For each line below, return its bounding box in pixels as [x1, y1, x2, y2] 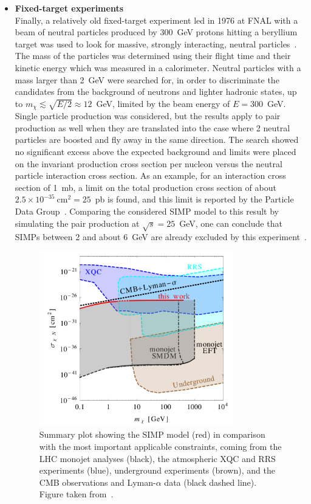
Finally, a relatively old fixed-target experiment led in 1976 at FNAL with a [15, 13, 298, 26]
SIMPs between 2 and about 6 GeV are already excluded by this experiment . [15, 230, 307, 243]
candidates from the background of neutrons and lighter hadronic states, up [15, 85, 297, 98]
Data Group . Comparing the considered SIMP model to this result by [15, 204, 279, 217]
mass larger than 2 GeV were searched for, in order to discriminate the [15, 73, 279, 86]
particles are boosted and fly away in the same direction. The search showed [15, 133, 299, 146]
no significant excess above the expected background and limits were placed [15, 145, 296, 157]
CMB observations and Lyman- [39, 475, 156, 488]
